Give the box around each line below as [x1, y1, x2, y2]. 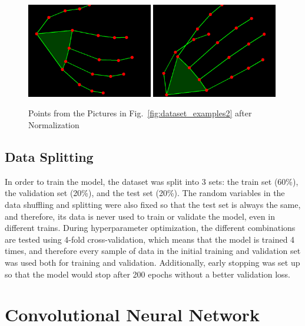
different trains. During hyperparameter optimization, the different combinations [5, 221, 296, 234]
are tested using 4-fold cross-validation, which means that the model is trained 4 [5, 233, 295, 245]
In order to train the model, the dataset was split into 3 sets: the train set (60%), [5, 175, 299, 187]
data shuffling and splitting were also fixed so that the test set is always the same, [5, 198, 301, 210]
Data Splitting [5, 147, 94, 165]
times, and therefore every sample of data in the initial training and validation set [5, 244, 301, 257]
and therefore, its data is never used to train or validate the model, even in [5, 210, 275, 222]
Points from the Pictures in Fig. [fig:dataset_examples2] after [28, 107, 252, 119]
